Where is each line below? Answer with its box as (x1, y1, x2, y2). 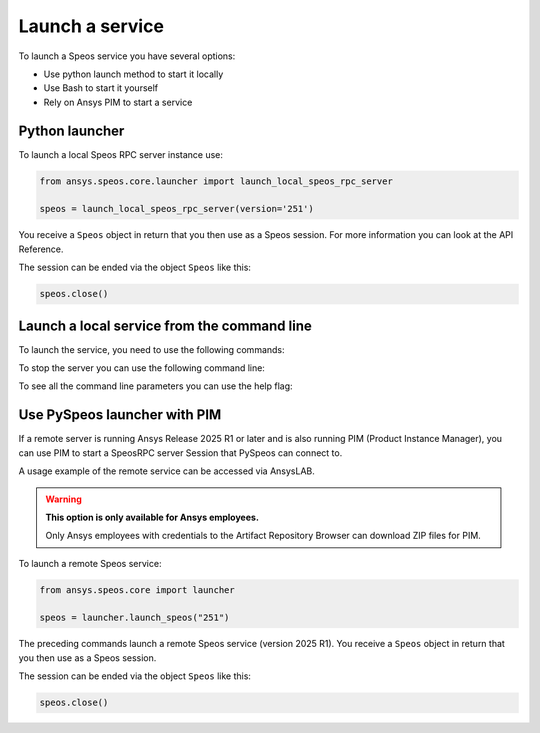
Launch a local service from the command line (18, 317, 312, 334)
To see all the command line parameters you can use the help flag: (18, 380, 294, 392)
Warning (45, 493, 82, 505)
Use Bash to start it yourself (43, 82, 159, 94)
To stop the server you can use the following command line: (18, 362, 265, 374)
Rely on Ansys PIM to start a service (43, 96, 193, 108)
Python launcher (18, 122, 125, 139)
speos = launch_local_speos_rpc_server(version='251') (39, 203, 314, 215)
